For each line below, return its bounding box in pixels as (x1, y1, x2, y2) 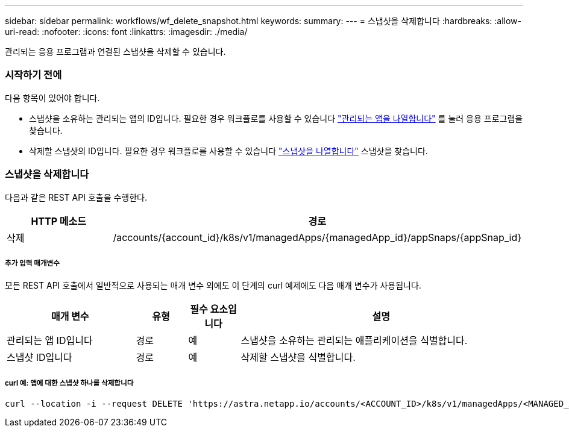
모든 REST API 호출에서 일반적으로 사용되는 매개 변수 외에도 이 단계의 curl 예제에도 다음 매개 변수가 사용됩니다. (5, 280, 421, 291)
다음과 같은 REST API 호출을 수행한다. (5, 192, 148, 202)
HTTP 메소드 (31, 214, 87, 227)
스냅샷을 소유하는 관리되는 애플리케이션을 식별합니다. (240, 334, 468, 347)
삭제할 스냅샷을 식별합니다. (240, 351, 356, 364)
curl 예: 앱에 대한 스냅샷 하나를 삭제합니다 (5, 378, 134, 387)
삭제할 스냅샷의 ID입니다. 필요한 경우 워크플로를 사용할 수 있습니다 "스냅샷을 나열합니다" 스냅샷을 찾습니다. (29, 145, 428, 156)
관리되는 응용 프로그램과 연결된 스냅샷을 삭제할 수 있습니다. (5, 46, 226, 57)
